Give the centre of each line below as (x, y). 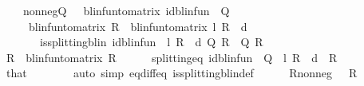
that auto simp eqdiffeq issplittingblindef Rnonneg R (182, 73)
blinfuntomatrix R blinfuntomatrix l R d (138, 26)
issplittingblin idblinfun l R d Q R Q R (151, 42)
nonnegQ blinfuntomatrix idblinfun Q (126, 10)
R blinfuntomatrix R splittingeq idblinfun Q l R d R (172, 57)
